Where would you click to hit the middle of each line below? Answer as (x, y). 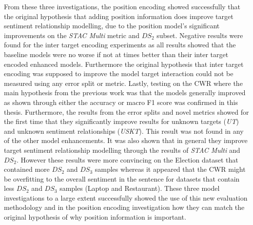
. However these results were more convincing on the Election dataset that (127, 159)
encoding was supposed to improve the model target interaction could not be (119, 73)
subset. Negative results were (200, 35)
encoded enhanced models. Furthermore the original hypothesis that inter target (124, 64)
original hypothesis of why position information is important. (95, 217)
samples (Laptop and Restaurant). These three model (140, 188)
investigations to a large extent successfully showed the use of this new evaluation (126, 197)
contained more (27, 169)
